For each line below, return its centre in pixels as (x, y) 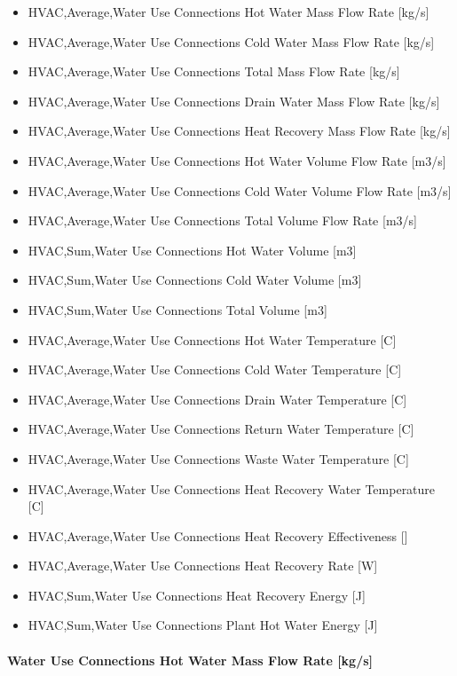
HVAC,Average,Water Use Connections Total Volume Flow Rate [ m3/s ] (222, 220)
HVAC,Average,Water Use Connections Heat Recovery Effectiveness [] (218, 535)
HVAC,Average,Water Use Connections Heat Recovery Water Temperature (232, 488)
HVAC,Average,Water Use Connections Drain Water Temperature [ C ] (217, 399)
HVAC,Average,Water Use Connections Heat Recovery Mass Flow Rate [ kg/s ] (239, 131)
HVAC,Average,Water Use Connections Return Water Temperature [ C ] (221, 429)
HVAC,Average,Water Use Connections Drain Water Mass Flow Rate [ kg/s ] (234, 101)
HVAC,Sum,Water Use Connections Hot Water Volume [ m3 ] (192, 250)
